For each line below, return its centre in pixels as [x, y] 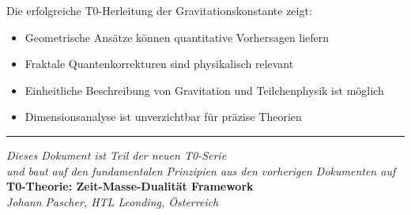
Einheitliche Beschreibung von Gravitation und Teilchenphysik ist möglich [204, 90]
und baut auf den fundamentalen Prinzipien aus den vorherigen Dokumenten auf [201, 170]
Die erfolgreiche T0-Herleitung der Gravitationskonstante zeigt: [159, 10]
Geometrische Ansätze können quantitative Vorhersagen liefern [177, 37]
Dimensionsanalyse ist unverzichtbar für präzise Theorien [163, 117]
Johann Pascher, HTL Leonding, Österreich [113, 201]
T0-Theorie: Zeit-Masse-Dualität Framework [130, 186]
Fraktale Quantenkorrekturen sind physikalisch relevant [159, 64]
